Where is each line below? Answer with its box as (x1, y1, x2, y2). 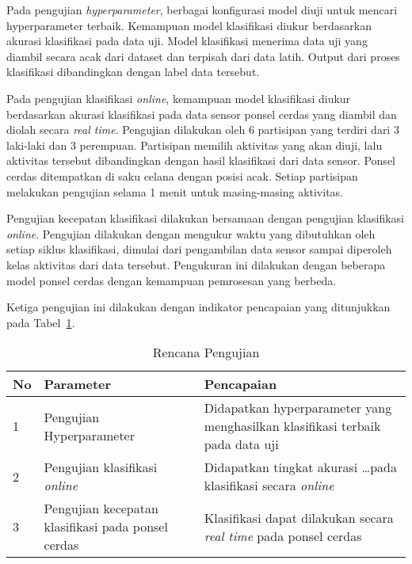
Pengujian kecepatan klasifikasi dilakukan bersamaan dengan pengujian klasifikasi (6, 210, 404, 227)
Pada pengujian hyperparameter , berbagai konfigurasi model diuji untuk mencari (6, 2, 398, 17)
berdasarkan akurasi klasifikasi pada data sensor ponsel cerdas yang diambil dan (6, 105, 397, 122)
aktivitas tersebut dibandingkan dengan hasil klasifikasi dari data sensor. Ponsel (6, 152, 395, 169)
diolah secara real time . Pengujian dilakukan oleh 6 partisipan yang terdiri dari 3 (6, 121, 399, 138)
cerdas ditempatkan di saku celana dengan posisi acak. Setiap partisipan (6, 167, 358, 184)
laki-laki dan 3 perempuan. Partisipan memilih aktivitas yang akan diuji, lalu (6, 136, 383, 153)
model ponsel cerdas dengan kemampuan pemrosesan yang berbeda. (6, 272, 337, 288)
